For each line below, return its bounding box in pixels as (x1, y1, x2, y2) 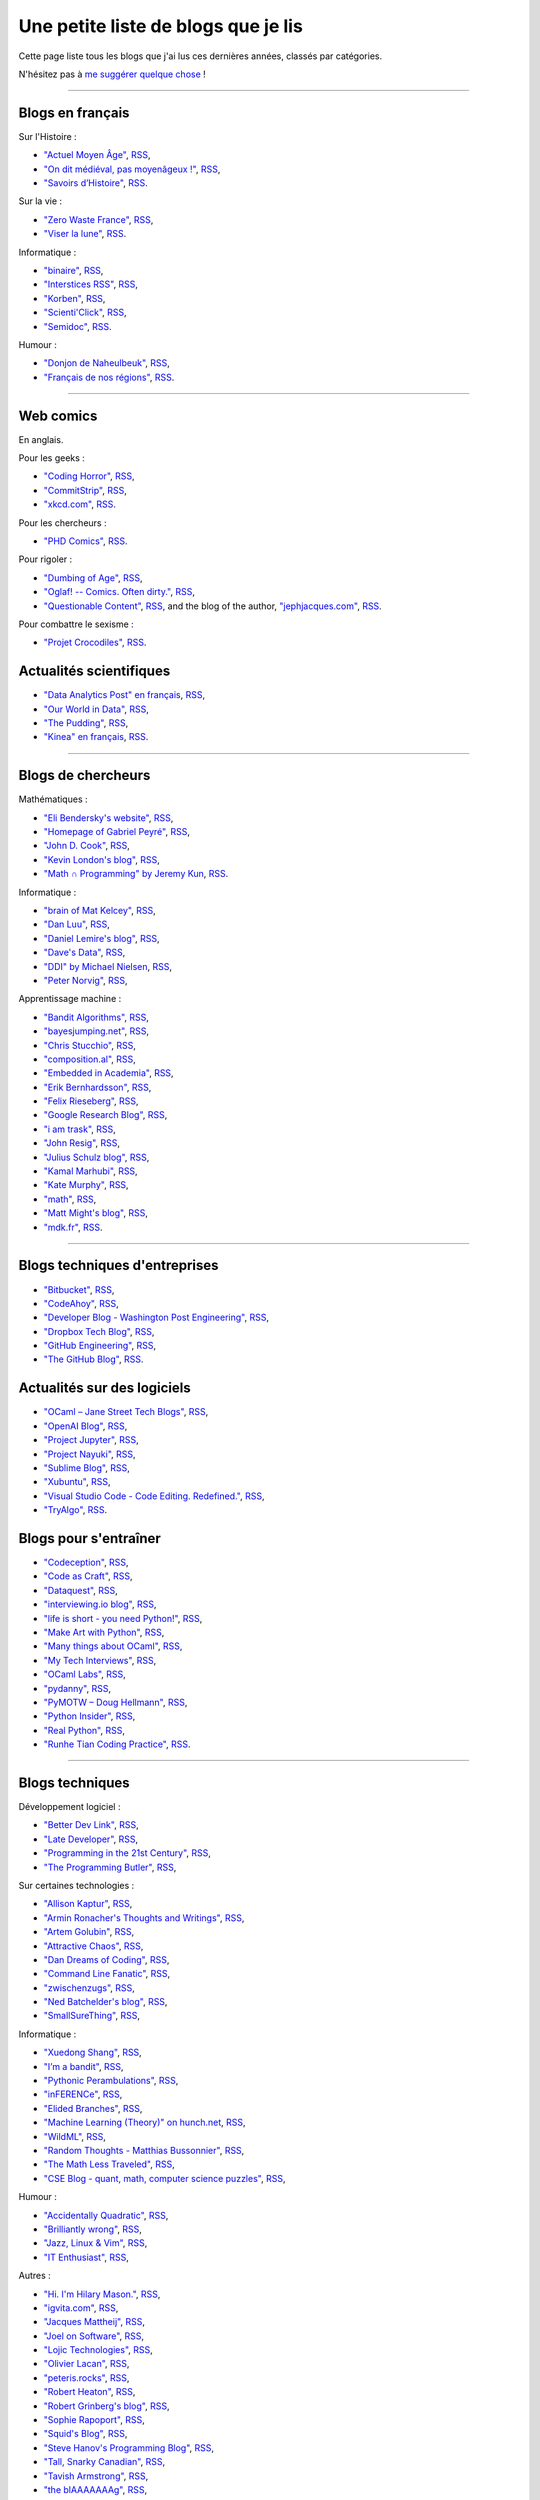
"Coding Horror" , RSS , (43, 470, 135, 482)
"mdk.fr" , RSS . (43, 1221, 103, 1233)
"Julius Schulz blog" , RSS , (43, 1151, 150, 1163)
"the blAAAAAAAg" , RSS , (43, 2483, 148, 2495)
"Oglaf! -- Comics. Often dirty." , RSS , (43, 586, 195, 598)
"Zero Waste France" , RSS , (43, 213, 154, 225)
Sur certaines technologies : (18, 1879, 135, 1891)
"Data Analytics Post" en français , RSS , (43, 689, 205, 701)
